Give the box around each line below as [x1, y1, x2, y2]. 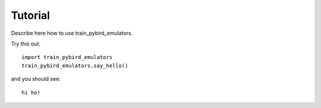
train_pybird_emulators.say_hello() [21, 62, 128, 69]
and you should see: [11, 76, 61, 83]
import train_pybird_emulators [21, 54, 113, 61]
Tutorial [11, 9, 51, 22]
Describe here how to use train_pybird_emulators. [11, 30, 133, 37]
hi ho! [21, 89, 41, 96]
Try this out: [11, 40, 41, 47]
